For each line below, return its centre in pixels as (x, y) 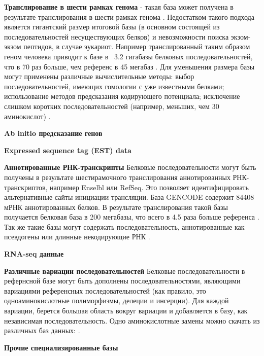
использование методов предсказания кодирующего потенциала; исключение (122, 96)
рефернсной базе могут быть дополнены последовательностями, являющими (122, 281)
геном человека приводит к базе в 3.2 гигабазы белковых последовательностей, (128, 56)
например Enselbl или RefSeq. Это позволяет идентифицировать (149, 187)
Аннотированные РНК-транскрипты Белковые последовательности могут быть (130, 167)
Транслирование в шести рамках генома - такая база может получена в (119, 7)
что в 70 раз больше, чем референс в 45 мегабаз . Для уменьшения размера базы (129, 66)
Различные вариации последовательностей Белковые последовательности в (125, 271)
